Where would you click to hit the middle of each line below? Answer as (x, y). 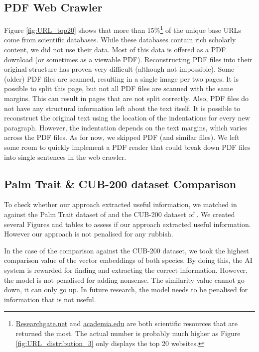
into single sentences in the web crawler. (65, 157)
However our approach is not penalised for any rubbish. (89, 234)
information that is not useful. (50, 299)
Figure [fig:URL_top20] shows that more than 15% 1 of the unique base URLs (123, 29)
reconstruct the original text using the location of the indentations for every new (127, 118)
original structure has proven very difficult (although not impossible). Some (119, 69)
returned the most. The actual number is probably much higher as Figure (128, 333)
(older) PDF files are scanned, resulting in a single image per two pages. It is (121, 78)
